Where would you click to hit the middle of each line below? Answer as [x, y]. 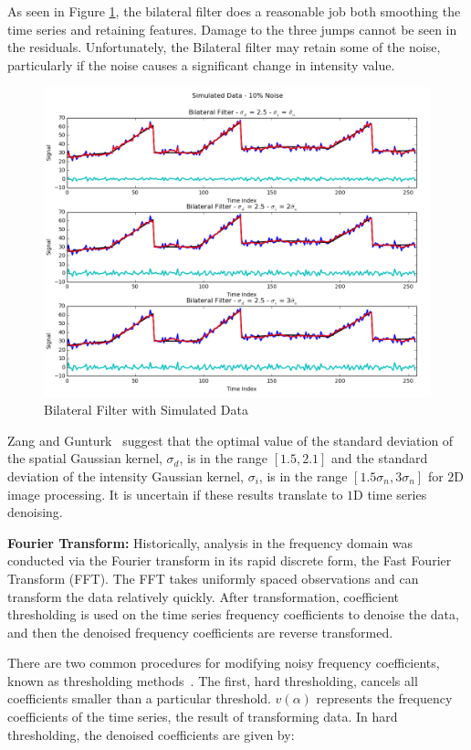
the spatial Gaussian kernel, [85, 458]
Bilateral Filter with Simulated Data [146, 410]
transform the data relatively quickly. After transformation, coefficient [203, 596]
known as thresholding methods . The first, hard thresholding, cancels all [213, 680]
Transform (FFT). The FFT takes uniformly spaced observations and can [213, 578]
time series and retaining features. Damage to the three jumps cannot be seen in [232, 29]
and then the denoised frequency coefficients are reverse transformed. [200, 632]
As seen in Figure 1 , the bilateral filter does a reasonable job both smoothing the [234, 11]
